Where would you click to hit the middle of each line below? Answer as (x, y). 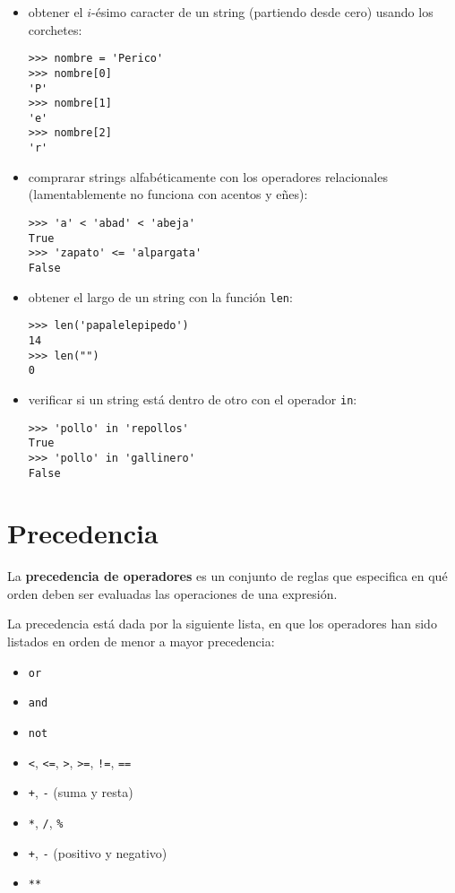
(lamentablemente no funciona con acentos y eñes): (168, 194)
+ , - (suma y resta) (81, 792)
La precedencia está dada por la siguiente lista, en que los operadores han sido (222, 624)
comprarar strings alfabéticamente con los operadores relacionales (208, 176)
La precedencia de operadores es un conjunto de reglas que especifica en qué (227, 576)
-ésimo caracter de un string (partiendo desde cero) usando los (262, 12)
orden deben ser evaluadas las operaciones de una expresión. (172, 593)
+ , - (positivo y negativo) (98, 852)
